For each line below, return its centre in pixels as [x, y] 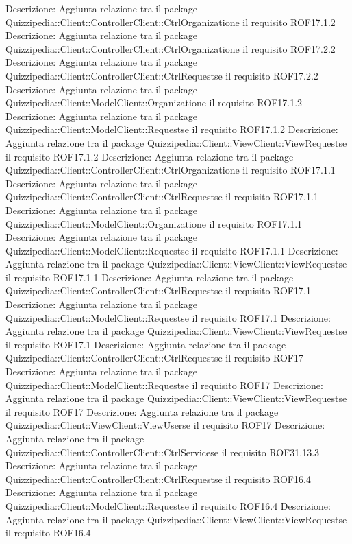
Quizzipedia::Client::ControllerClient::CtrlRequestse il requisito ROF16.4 [158, 478]
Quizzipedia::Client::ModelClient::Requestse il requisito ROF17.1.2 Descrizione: [172, 129]
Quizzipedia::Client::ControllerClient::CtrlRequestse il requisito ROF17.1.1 [162, 197]
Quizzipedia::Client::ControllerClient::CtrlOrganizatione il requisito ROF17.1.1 [171, 170]
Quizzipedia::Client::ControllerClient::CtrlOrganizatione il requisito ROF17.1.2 [171, 22]
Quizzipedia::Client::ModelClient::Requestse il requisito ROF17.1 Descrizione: [168, 317]
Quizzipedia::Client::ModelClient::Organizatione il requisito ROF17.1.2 [154, 103]
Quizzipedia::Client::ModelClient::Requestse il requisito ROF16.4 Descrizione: [168, 505]
